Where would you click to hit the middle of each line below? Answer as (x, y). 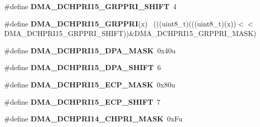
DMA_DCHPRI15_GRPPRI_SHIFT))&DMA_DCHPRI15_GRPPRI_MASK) (130, 33)
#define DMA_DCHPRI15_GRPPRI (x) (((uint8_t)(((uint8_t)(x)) (120, 23)
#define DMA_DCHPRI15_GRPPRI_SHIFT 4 (90, 6)
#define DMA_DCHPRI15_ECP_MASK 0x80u (90, 84)
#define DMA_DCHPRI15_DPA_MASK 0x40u (90, 50)
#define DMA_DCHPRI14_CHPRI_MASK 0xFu (93, 119)
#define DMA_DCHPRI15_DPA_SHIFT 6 (83, 67)
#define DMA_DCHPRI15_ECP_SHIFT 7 (82, 101)
